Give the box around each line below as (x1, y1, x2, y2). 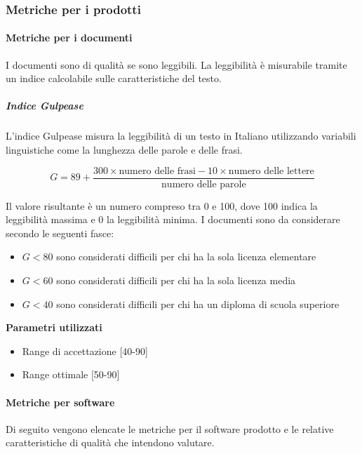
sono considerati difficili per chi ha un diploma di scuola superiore (56, 296, 340, 311)
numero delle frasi (119, 166, 196, 176)
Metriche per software (6, 394, 115, 409)
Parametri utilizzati (6, 320, 102, 335)
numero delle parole (161, 179, 246, 189)
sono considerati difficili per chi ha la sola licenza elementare (56, 249, 316, 264)
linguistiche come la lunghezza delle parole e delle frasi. (6, 142, 243, 156)
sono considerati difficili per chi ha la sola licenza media (56, 273, 296, 288)
